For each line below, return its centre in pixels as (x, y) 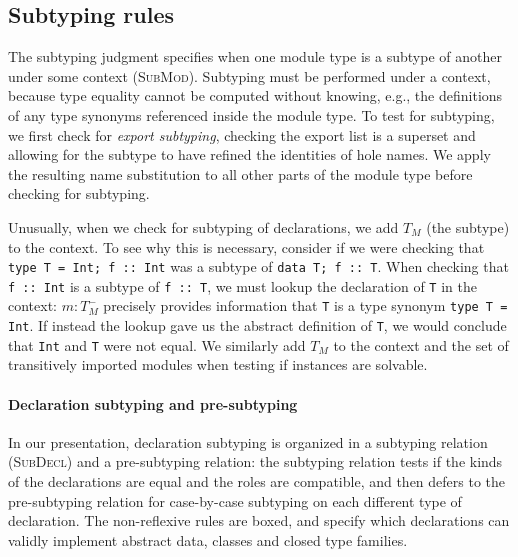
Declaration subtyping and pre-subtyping (153, 403)
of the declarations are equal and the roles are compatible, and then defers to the (257, 481)
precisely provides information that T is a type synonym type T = (305, 305)
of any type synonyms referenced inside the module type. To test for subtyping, (251, 114)
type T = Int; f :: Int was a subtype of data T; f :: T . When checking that (258, 266)
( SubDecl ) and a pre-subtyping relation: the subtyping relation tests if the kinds (255, 461)
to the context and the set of (421, 344)
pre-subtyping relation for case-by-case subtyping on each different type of (235, 500)
